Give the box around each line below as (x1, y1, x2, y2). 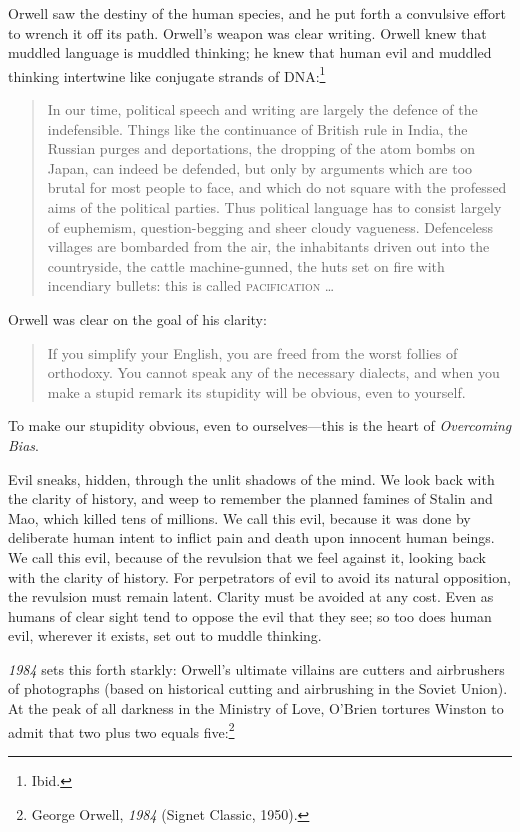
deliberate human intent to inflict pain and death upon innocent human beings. (8, 527, 495, 548)
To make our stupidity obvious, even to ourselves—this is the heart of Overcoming (8, 415, 512, 436)
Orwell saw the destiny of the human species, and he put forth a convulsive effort (8, 3, 506, 23)
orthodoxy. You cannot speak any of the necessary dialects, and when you (47, 362, 500, 383)
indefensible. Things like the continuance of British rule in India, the (47, 118, 468, 139)
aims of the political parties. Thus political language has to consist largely (47, 197, 502, 217)
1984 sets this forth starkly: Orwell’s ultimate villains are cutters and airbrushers (8, 658, 505, 679)
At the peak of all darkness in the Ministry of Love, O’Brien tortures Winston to (8, 698, 504, 719)
